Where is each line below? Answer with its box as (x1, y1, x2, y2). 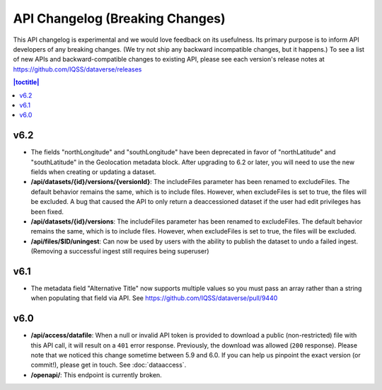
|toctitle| (13, 78, 40, 86)
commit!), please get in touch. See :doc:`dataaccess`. (30, 361, 187, 369)
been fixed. (30, 207, 64, 216)
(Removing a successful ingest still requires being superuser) (30, 247, 209, 256)
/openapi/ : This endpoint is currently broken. (30, 370, 162, 379)
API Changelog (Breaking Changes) (13, 11, 226, 26)
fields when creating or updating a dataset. (30, 167, 156, 176)
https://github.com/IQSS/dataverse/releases (13, 64, 142, 74)
